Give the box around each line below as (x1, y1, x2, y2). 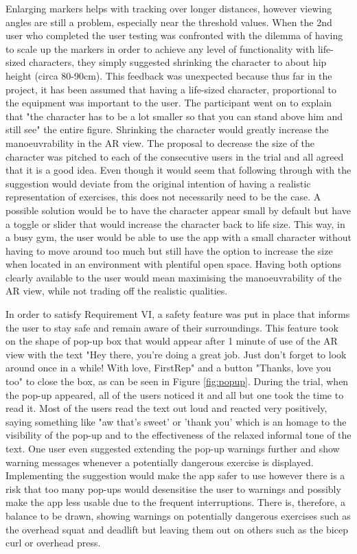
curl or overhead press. (5, 535, 101, 550)
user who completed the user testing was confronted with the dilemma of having (5, 28, 343, 43)
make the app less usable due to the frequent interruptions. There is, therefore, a (5, 495, 345, 509)
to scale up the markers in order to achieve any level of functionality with (5, 41, 315, 56)
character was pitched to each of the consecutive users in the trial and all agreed (5, 149, 344, 163)
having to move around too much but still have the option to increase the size (5, 243, 333, 257)
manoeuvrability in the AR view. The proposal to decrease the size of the (5, 135, 315, 150)
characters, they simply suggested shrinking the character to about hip (29, 55, 327, 69)
